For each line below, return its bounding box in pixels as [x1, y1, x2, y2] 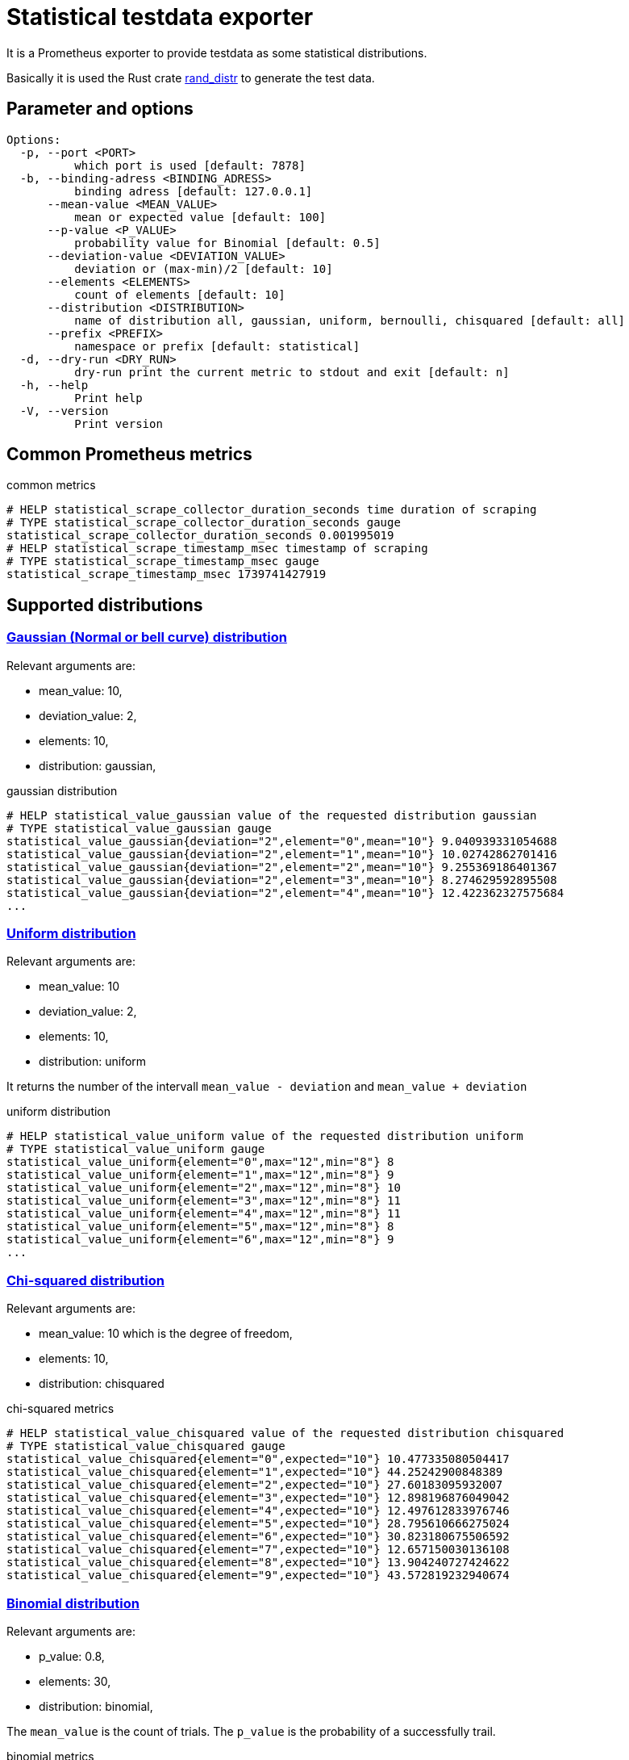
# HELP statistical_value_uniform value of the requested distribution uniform [6, 1129, 523, 1143]
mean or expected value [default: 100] [74, 210, 327, 224]
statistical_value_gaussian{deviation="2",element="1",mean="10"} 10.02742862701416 [6, 847, 557, 861]
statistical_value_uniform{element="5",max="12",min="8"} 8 [6, 1220, 394, 1234]
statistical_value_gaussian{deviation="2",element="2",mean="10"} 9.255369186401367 [6, 860, 557, 874]
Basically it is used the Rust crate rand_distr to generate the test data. [6, 70, 375, 85]
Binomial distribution [6, 1594, 140, 1611]
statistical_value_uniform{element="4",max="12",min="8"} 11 [6, 1207, 401, 1221]
